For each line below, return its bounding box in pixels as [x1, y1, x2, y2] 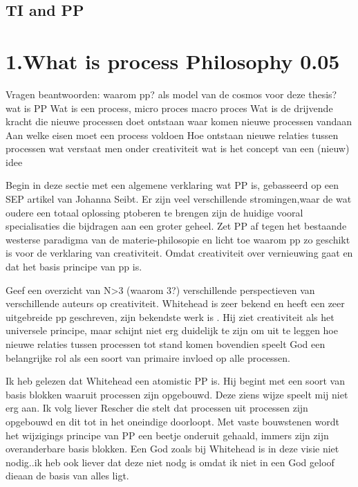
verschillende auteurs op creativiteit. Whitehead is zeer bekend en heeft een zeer [6, 296, 345, 311]
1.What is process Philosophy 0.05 [6, 46, 340, 75]
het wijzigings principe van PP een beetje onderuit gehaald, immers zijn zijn [6, 428, 329, 442]
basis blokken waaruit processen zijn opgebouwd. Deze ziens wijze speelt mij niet [6, 387, 348, 401]
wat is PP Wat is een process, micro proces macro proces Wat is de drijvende [6, 100, 333, 115]
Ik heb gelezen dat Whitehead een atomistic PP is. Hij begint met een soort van [6, 374, 346, 388]
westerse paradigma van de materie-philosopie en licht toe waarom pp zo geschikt [6, 232, 350, 246]
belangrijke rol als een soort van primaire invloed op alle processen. [6, 350, 290, 365]
